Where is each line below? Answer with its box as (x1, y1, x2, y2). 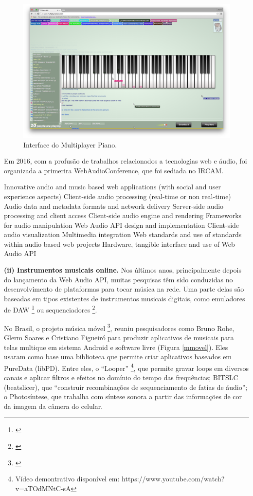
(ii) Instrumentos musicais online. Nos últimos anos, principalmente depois (4, 265, 241, 275)
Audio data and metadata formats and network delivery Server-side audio (4, 201, 224, 211)
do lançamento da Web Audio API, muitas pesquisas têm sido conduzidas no (4, 274, 233, 284)
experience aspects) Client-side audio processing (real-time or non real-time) (4, 191, 231, 201)
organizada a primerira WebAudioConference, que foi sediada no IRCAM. (4, 165, 224, 175)
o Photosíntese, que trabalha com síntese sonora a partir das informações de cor (4, 391, 242, 402)
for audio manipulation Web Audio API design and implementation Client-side (4, 220, 239, 230)
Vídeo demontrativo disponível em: (15, 474, 120, 484)
